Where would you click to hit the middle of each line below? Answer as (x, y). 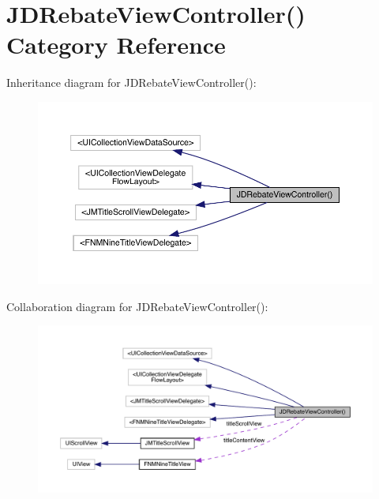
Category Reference (116, 45)
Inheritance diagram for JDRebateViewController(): (131, 83)
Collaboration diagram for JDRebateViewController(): (137, 306)
